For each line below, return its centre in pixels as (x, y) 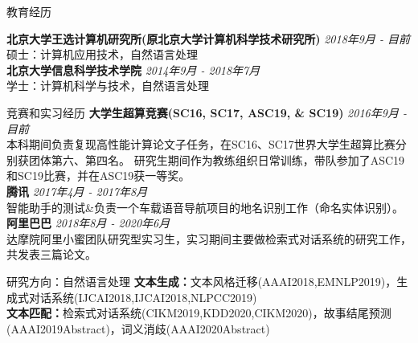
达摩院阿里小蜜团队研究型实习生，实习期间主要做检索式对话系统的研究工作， (209, 238)
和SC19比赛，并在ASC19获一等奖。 (98, 176)
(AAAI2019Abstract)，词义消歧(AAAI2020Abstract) (138, 328)
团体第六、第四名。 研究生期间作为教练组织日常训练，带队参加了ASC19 (217, 159)
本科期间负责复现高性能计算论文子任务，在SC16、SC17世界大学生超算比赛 (201, 144)
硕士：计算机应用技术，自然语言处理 (102, 54)
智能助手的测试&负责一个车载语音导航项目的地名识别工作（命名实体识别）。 (205, 207)
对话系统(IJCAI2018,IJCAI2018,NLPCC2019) (143, 297)
